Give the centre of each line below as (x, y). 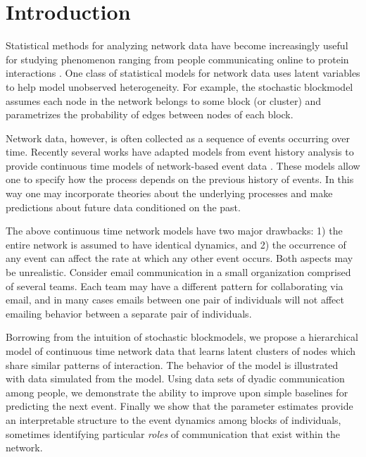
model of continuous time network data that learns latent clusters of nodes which (181, 351)
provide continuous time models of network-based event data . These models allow (183, 165)
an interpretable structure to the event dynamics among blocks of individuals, (173, 419)
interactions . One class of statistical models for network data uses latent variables (183, 73)
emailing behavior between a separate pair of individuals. (129, 313)
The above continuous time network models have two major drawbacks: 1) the (174, 231)
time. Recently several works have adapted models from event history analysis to (180, 152)
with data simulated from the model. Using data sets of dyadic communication (175, 378)
